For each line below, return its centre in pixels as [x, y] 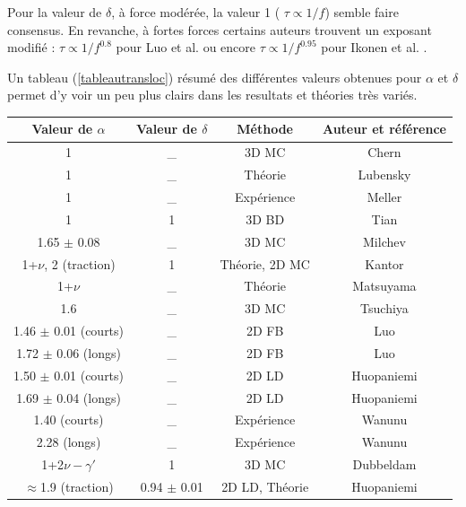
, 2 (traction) [80, 263]
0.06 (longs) [89, 352]
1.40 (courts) [69, 420]
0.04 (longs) [89, 397]
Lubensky [384, 175]
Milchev [384, 241]
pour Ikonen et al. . [374, 47]
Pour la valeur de [55, 12]
